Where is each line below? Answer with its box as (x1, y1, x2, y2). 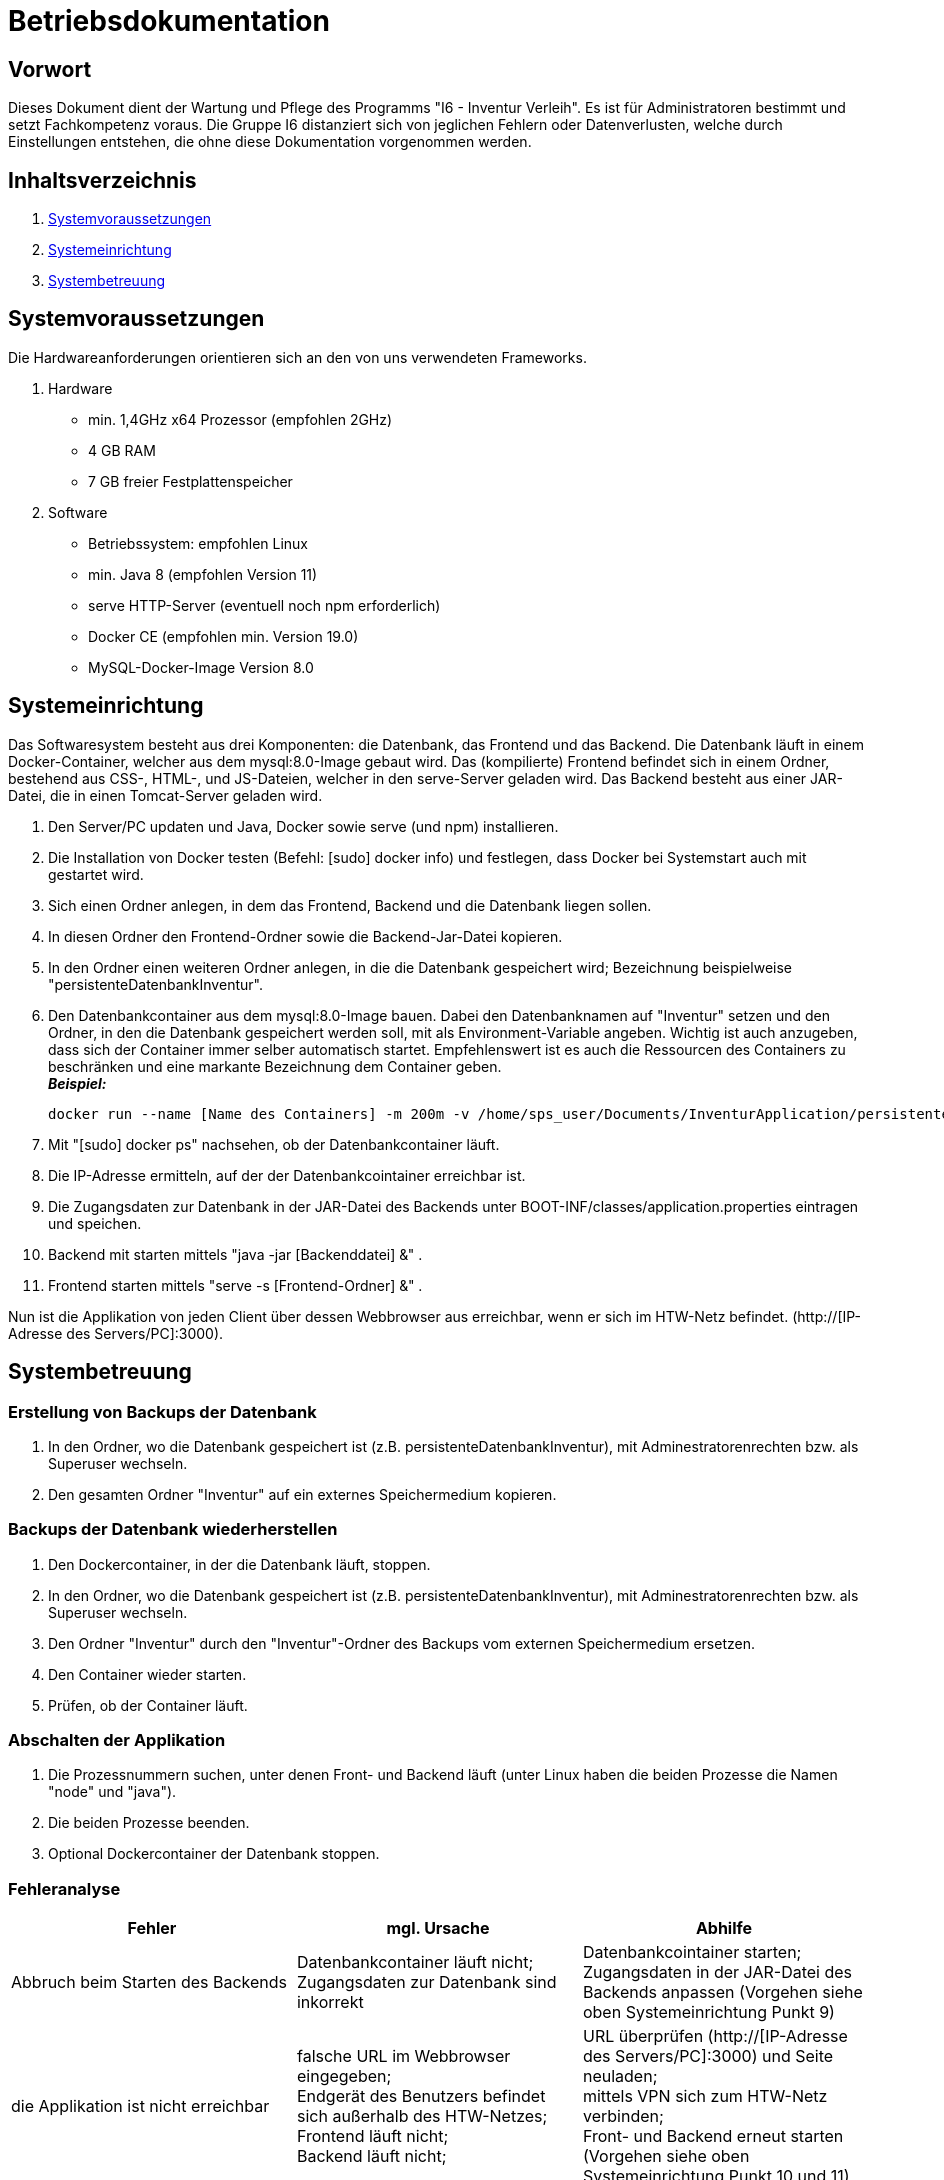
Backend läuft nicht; (296, 2146, 447, 2167)
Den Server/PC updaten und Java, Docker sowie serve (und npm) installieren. (48, 817, 559, 835)
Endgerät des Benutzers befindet (296, 2086, 546, 2107)
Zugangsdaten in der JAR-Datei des (582, 1962, 853, 1983)
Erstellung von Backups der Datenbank (8, 1401, 317, 1422)
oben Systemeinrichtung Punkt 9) (582, 2002, 835, 2023)
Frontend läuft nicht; (296, 2126, 449, 2147)
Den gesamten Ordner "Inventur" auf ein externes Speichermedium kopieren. (48, 1485, 557, 1503)
